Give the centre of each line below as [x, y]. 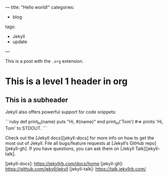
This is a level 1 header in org [66, 81]
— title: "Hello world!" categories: [40, 7]
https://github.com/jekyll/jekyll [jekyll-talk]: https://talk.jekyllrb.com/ [76, 169]
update [20, 42]
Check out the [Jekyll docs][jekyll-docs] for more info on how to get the [80, 138]
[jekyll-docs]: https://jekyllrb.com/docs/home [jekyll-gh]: [64, 163]
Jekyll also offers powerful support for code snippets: [61, 112]
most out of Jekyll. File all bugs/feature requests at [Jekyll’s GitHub [75, 143]
